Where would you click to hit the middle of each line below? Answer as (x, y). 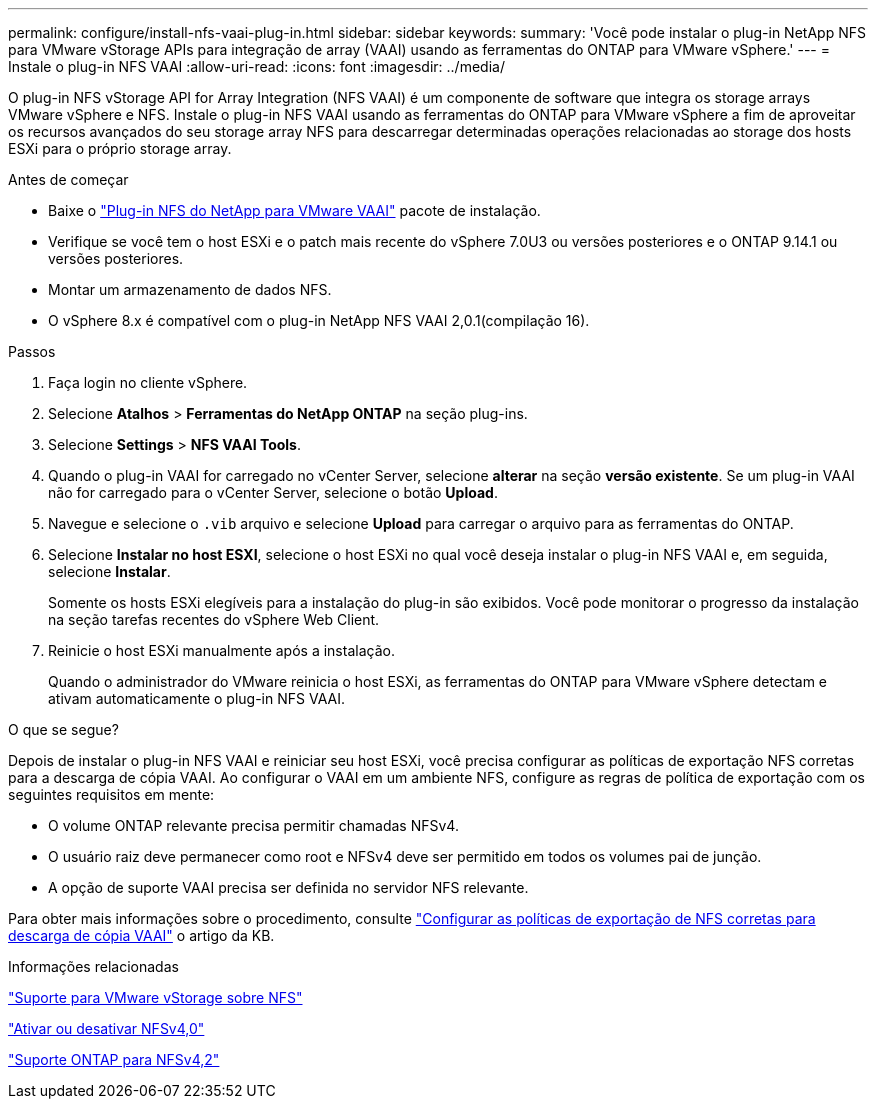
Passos (32, 351)
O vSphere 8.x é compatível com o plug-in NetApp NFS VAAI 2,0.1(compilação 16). (319, 320)
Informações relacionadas (93, 966)
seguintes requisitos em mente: (111, 794)
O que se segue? (63, 729)
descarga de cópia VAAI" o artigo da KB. (141, 935)
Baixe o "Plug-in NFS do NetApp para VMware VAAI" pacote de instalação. (294, 210)
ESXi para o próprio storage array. (120, 148)
